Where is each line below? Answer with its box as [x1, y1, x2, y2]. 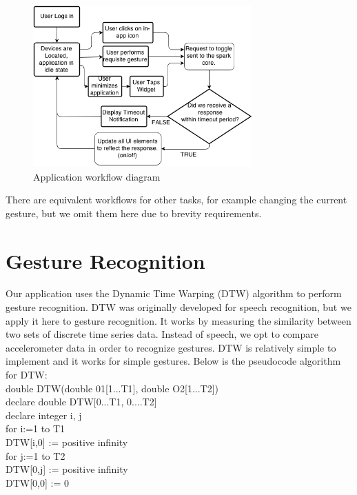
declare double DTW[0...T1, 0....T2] [6, 394, 157, 409]
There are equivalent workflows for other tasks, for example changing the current [6, 192, 347, 207]
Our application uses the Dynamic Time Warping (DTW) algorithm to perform [6, 286, 342, 301]
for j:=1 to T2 [6, 448, 65, 463]
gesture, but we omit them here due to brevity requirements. [6, 205, 262, 220]
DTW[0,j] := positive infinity [6, 462, 128, 476]
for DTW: [6, 367, 48, 382]
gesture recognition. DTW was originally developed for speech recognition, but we [6, 300, 351, 314]
